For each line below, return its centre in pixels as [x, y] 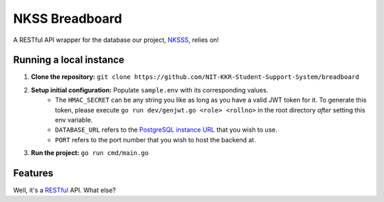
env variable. [74, 120]
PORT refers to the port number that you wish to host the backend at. [155, 139]
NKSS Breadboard [68, 18]
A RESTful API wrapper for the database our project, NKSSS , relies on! [116, 40]
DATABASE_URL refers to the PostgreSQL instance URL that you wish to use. [166, 130]
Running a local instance [69, 60]
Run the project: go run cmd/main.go [90, 153]
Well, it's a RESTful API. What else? [65, 190]
